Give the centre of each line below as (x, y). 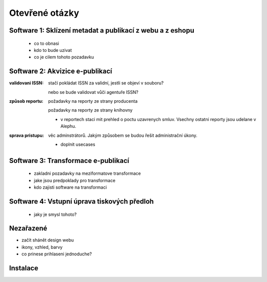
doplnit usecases (78, 144)
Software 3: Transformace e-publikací (69, 161)
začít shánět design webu (48, 240)
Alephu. (68, 126)
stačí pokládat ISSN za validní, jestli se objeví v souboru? (106, 83)
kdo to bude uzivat (53, 50)
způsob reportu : (26, 101)
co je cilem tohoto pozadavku (64, 57)
